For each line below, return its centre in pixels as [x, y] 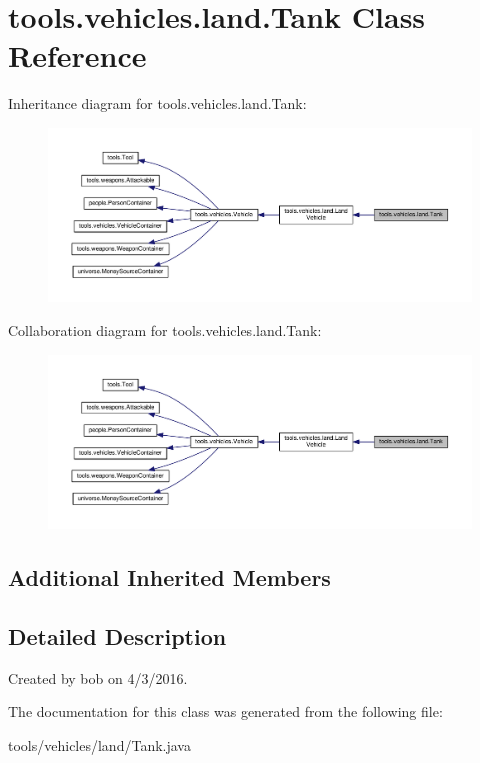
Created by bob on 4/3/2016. [98, 677]
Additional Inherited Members [169, 577]
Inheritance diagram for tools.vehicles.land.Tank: [157, 103]
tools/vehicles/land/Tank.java [99, 744]
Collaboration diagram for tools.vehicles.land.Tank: [165, 329]
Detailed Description [117, 635]
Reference [77, 55]
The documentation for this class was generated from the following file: [225, 711]
